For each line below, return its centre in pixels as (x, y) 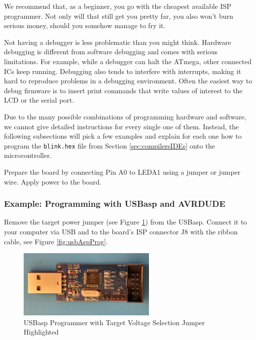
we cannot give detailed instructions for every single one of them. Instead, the (122, 126)
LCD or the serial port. (39, 100)
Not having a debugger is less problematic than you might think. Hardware (118, 42)
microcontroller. (28, 155)
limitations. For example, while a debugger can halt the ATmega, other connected (128, 61)
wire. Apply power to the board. (53, 181)
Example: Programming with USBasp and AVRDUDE (115, 204)
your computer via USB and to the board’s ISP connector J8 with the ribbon (121, 231)
